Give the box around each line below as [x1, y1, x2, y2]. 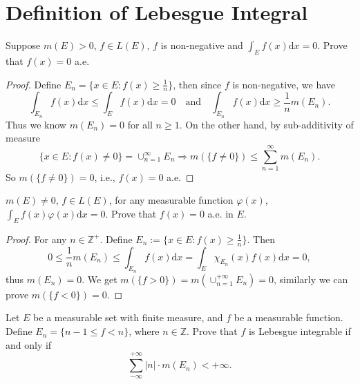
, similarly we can [273, 271, 348, 286]
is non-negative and [160, 38, 243, 52]
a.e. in [207, 207, 234, 221]
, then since [173, 77, 222, 91]
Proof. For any [6, 231, 67, 246]
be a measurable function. [234, 310, 343, 325]
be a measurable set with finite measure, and [33, 310, 223, 325]
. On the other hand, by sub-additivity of [179, 117, 354, 131]
